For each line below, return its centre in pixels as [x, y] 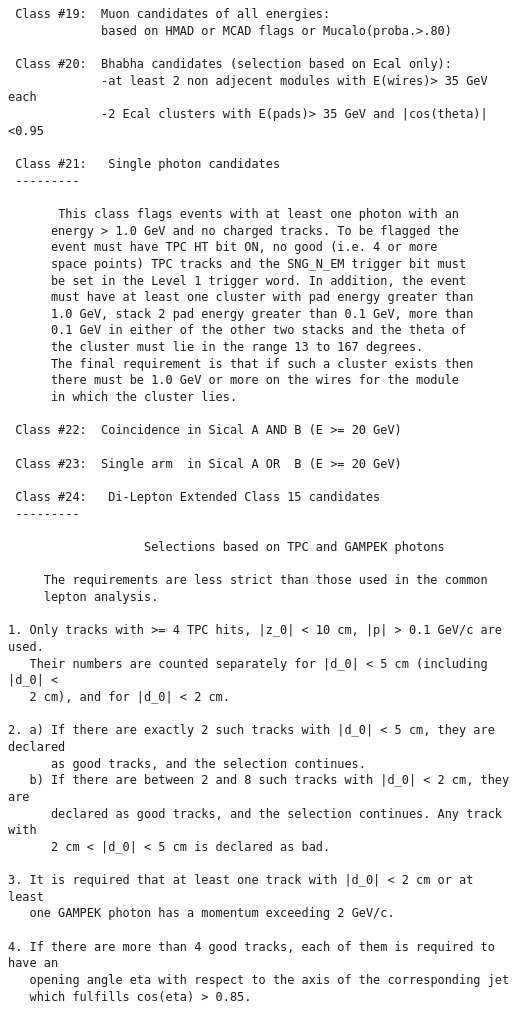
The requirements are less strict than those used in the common [265, 580]
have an [33, 963]
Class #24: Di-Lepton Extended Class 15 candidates [198, 497]
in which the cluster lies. [144, 397]
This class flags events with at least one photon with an [259, 213]
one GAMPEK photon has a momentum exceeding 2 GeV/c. [212, 913]
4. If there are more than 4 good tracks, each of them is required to [251, 946]
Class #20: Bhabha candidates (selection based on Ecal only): [233, 63]
